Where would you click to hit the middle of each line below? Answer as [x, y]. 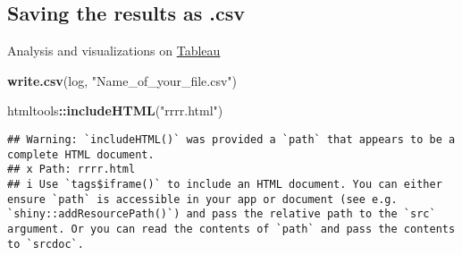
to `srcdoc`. [46, 244]
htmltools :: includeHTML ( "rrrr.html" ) [115, 110]
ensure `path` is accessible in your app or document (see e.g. [202, 199]
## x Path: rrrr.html [71, 170]
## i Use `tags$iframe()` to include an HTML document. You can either [225, 184]
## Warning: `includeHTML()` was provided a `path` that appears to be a [231, 139]
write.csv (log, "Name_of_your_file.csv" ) [122, 80]
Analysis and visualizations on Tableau [114, 51]
